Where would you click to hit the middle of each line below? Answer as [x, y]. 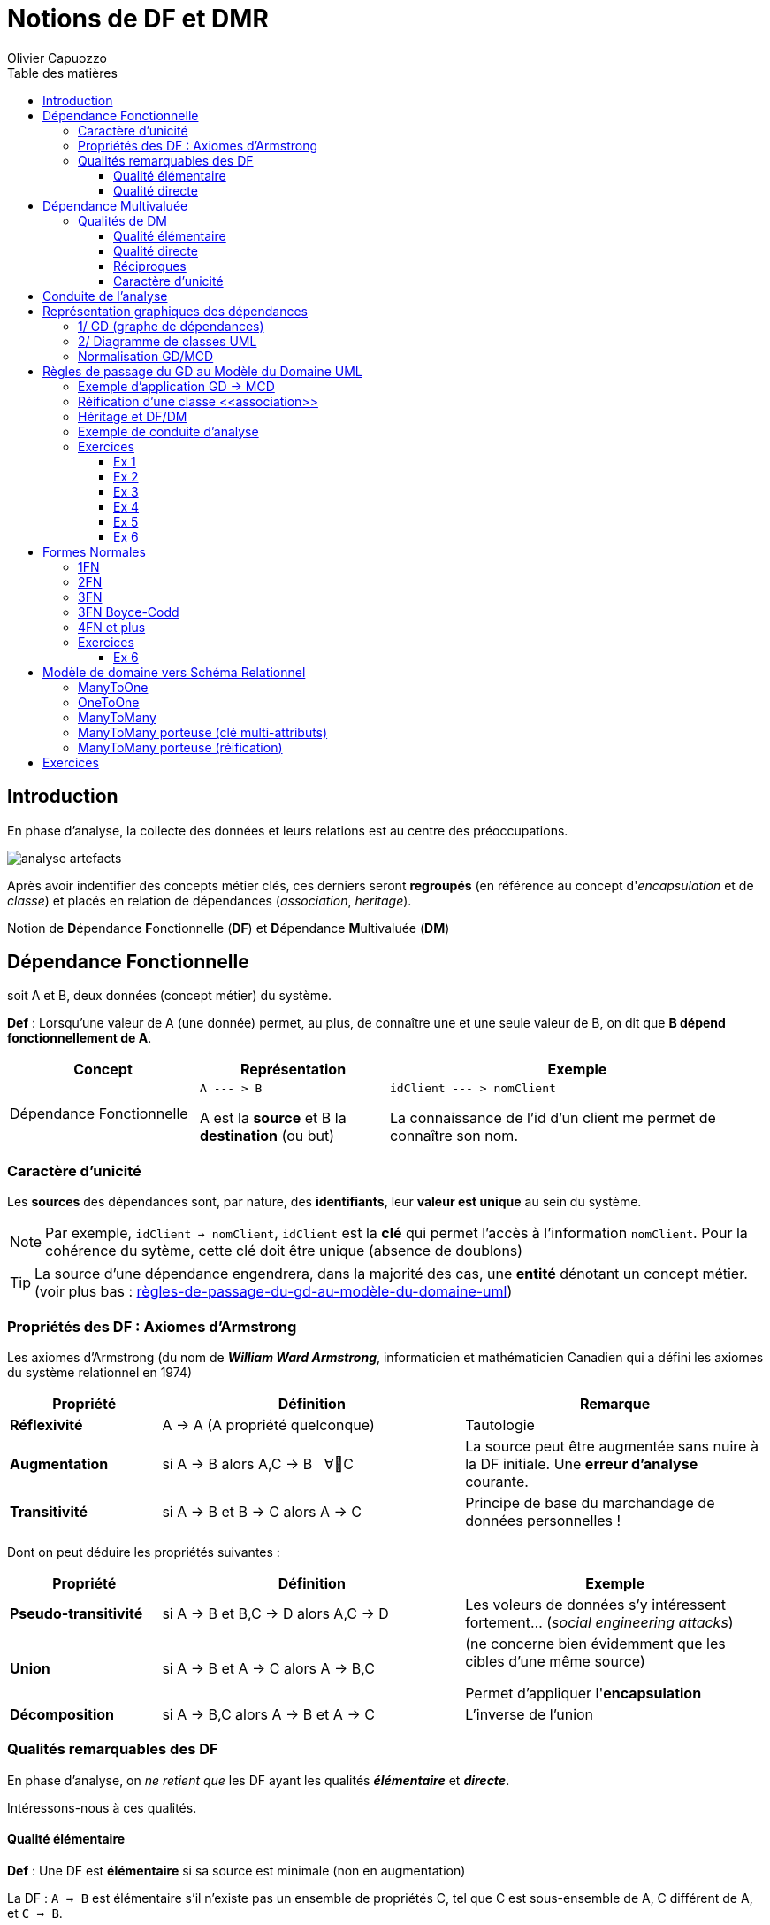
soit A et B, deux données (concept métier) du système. [170, 996]
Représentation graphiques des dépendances [175, 311]
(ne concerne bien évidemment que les [595, 1643]
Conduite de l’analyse [105, 296]
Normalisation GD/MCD [146, 356]
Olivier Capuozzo [57, 58]
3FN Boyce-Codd [129, 612]
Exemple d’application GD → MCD [176, 386]
